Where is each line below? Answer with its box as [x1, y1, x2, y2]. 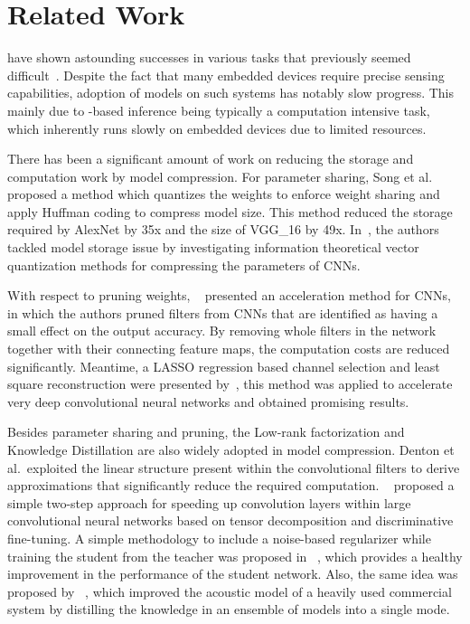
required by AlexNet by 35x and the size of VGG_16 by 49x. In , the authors [7, 220, 439, 239]
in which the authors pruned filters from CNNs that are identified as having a [7, 303, 438, 322]
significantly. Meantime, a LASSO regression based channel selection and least [7, 356, 440, 375]
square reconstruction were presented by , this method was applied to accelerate [7, 374, 453, 393]
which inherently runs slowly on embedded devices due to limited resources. [7, 118, 427, 137]
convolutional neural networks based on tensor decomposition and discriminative [7, 511, 454, 530]
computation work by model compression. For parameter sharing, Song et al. [7, 166, 433, 185]
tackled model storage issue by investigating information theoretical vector [7, 238, 419, 257]
